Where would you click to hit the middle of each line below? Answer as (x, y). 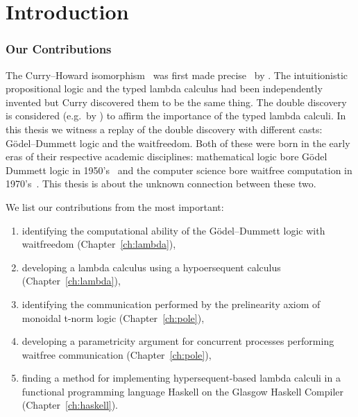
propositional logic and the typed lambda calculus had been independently (164, 88)
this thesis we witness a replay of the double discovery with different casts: (164, 129)
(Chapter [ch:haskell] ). (70, 405)
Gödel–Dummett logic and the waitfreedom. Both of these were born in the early (178, 143)
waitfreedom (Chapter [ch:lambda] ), (99, 244)
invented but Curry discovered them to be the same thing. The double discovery (176, 102)
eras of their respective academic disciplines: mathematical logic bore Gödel (167, 156)
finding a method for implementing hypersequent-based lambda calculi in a (181, 378)
